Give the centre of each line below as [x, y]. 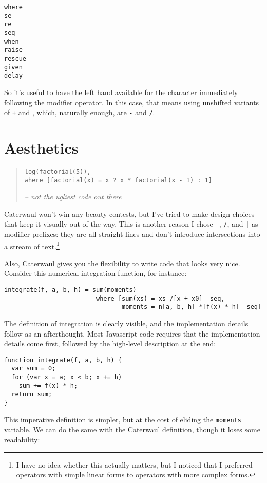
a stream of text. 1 [32, 245]
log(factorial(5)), [58, 171]
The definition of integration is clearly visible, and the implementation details [126, 323]
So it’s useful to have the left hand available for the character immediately [121, 92]
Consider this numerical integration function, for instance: [96, 273]
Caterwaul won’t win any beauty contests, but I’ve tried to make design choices [129, 213]
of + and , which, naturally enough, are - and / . [80, 112]
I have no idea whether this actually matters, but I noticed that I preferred [134, 464]
